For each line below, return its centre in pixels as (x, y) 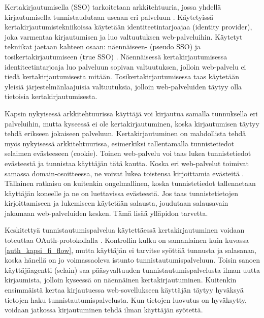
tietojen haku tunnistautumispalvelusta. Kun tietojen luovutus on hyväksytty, (126, 299)
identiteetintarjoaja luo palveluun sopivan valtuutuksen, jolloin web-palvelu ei (125, 66)
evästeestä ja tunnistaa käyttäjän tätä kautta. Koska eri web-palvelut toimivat (127, 163)
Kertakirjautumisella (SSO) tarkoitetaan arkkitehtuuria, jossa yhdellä (113, 7)
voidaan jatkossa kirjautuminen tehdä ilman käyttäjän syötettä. (104, 310)
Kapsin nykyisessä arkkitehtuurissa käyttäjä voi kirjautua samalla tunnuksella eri (131, 113)
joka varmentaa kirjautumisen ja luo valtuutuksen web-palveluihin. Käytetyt (124, 36)
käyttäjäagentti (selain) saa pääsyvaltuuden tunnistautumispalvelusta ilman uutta (132, 269)
